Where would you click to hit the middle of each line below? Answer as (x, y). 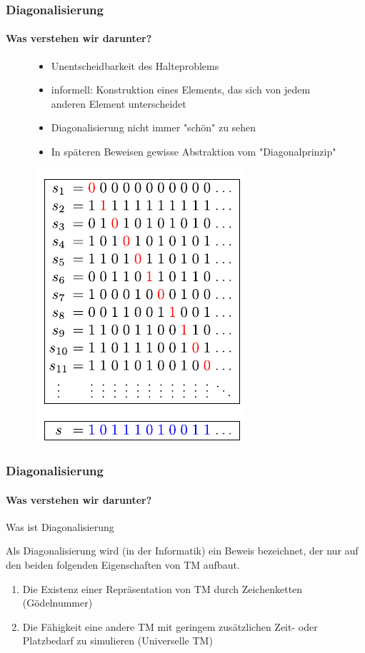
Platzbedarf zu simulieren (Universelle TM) (117, 641)
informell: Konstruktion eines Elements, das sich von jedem (181, 90)
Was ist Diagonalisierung (60, 526)
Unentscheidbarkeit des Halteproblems (135, 65)
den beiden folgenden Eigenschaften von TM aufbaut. (123, 565)
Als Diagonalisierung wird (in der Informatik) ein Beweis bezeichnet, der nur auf (182, 551)
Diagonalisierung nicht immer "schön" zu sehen (154, 127)
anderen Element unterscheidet (119, 103)
